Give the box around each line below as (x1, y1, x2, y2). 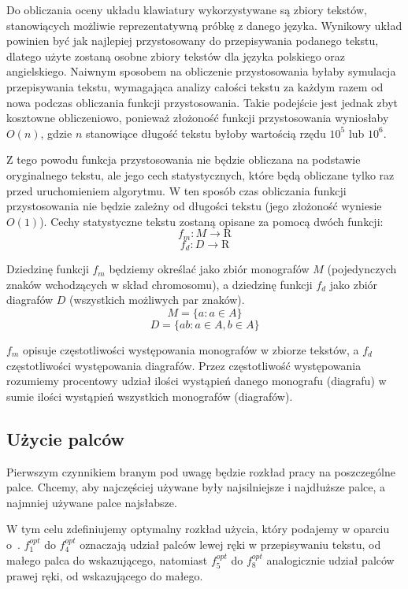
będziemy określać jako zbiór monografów (109, 261, 310, 277)
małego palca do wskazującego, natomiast (6, 551, 208, 568)
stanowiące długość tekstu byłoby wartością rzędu (85, 124, 326, 141)
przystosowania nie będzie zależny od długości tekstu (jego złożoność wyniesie (6, 198, 382, 214)
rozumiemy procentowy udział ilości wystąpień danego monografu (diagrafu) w (6, 372, 387, 389)
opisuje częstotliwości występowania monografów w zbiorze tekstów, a (22, 342, 359, 357)
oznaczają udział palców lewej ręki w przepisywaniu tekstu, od (80, 535, 381, 552)
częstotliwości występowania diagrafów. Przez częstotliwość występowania (6, 357, 362, 373)
